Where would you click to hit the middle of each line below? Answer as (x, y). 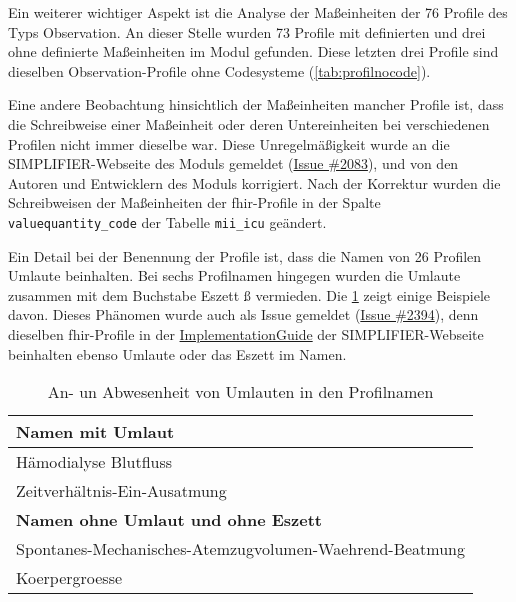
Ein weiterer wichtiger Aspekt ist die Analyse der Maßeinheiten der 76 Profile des (258, 12)
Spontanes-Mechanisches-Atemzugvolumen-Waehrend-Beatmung (240, 549)
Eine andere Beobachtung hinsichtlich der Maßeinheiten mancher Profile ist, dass (256, 104)
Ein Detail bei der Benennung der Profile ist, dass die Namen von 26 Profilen (245, 255)
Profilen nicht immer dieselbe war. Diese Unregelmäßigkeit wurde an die (229, 143)
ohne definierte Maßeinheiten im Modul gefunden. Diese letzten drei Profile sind (253, 51)
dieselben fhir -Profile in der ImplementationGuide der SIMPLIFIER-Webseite (246, 333)
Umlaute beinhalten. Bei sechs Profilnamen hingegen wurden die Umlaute (234, 275)
